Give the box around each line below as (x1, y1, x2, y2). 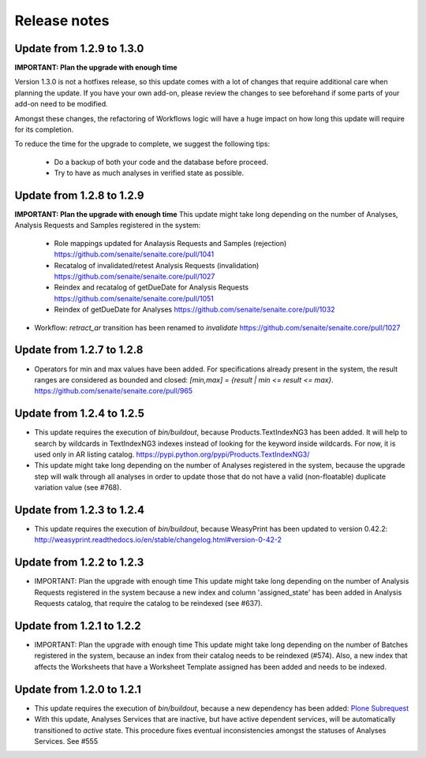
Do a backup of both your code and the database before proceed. (54, 157, 268, 166)
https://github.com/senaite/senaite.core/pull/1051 (54, 293, 215, 303)
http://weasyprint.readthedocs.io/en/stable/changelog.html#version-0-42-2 (34, 535, 282, 544)
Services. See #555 (34, 736, 99, 745)
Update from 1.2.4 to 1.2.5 (14, 407, 145, 420)
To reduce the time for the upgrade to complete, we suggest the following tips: (14, 139, 271, 149)
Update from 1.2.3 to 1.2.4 (14, 503, 145, 517)
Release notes (14, 12, 110, 29)
